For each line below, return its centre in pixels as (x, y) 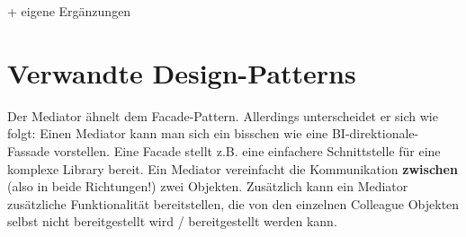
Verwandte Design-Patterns (182, 72)
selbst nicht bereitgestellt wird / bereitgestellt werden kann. (172, 221)
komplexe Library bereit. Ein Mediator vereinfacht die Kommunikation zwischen (233, 168)
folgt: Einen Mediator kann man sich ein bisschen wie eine (168, 133)
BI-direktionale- (375, 133)
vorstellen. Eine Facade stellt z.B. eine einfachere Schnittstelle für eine (247, 150)
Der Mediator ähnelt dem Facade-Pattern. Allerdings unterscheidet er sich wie (223, 115)
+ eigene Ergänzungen (69, 11)
